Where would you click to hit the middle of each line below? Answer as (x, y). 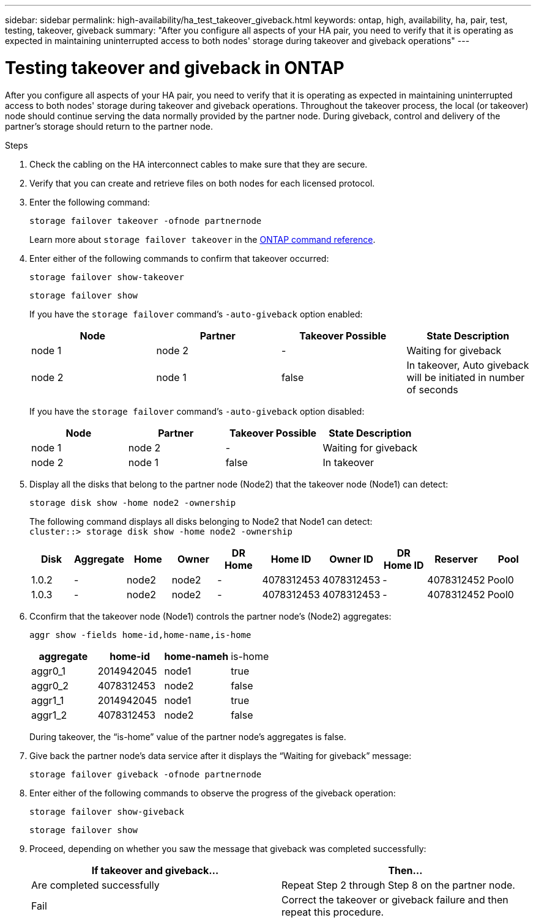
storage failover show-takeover (107, 277)
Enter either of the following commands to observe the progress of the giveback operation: (213, 793)
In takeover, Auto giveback (468, 365)
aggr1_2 (49, 715)
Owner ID (351, 559)
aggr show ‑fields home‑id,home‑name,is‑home (140, 635)
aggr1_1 (48, 700)
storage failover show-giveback (107, 811)
